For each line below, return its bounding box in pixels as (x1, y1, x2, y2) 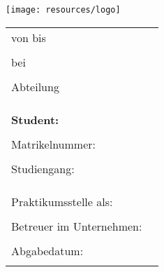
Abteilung (11, 78, 59, 95)
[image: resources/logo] (6, 5, 121, 15)
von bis (11, 29, 46, 46)
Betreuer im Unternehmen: (11, 217, 142, 234)
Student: (11, 111, 59, 128)
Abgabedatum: (11, 242, 84, 259)
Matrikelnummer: (11, 135, 96, 152)
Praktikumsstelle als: (11, 193, 113, 210)
